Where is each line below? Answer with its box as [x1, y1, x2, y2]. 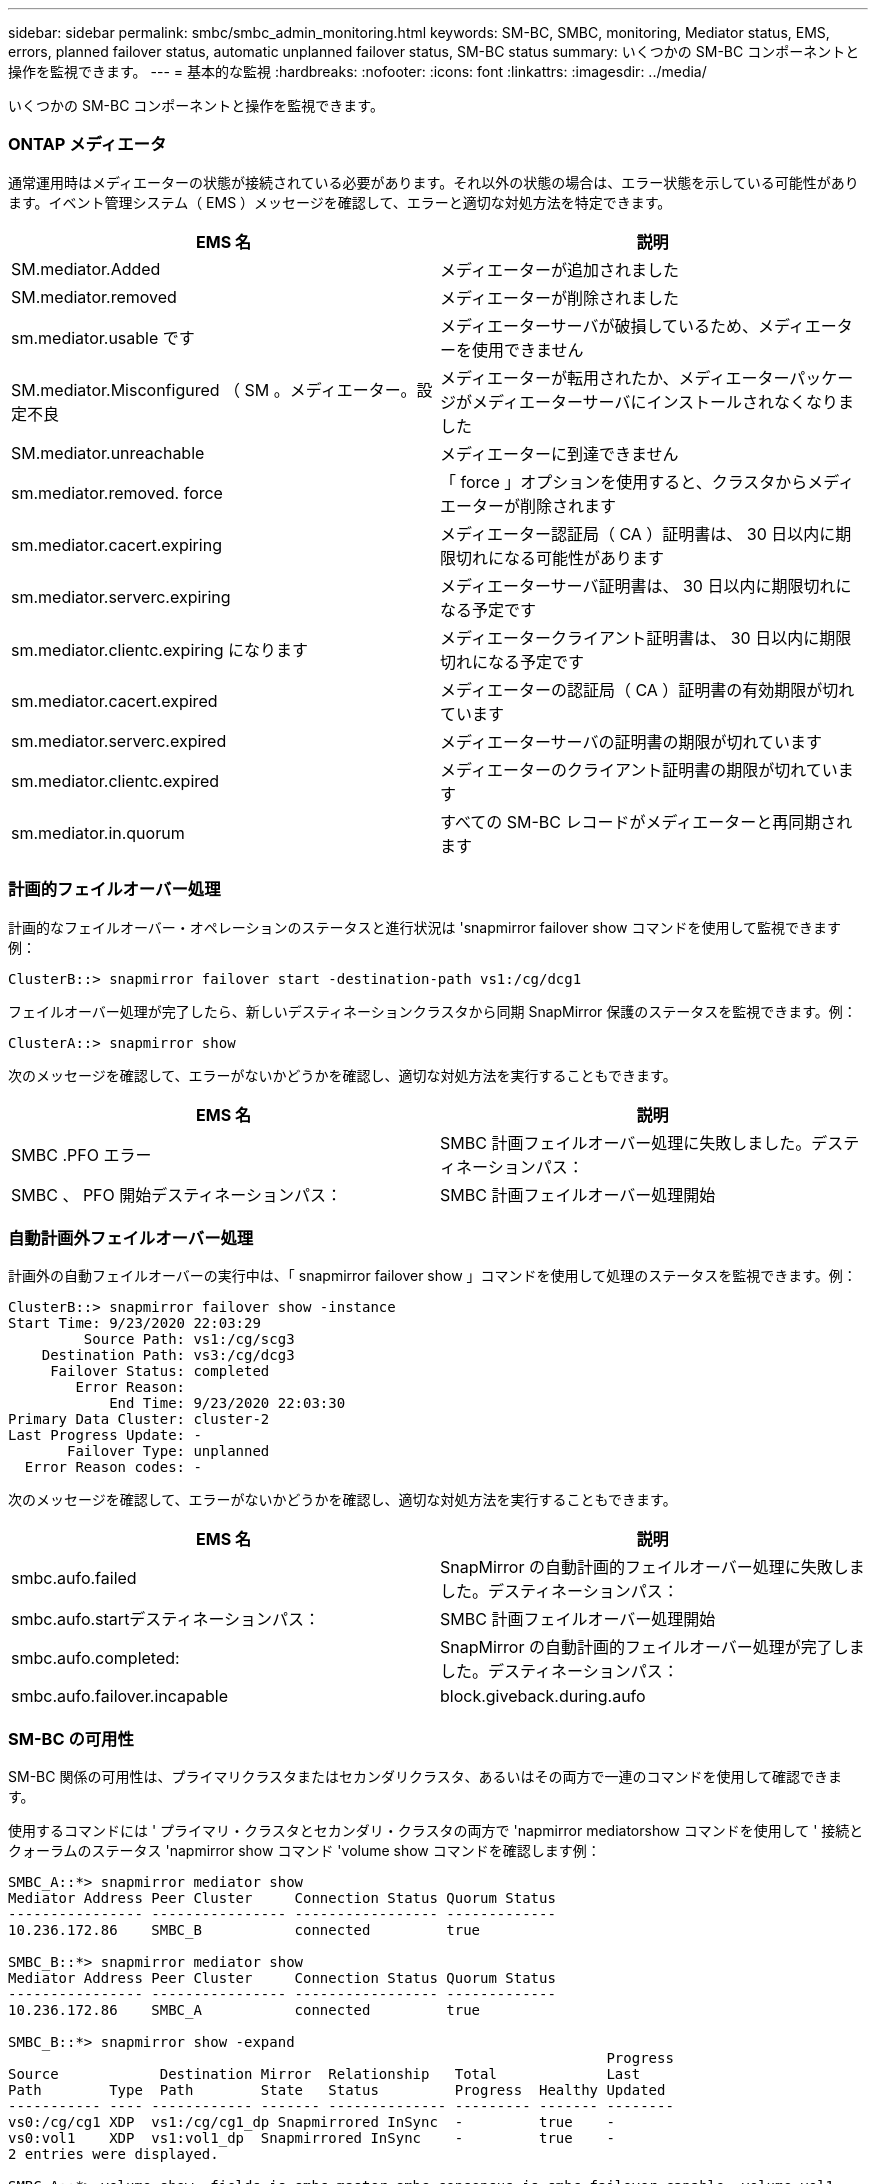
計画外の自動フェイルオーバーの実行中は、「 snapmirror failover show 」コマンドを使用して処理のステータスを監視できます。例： [8, 1267, 857, 1285]
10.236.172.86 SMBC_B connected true [8, 1922, 481, 1938]
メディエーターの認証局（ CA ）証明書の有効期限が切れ [440, 679, 855, 700]
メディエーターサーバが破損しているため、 [440, 315, 758, 336]
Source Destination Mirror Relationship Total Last [8, 2066, 641, 2082]
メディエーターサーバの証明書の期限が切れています [440, 731, 822, 752]
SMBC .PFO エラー [11, 1144, 152, 1165]
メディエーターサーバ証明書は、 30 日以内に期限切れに [440, 575, 852, 596]
